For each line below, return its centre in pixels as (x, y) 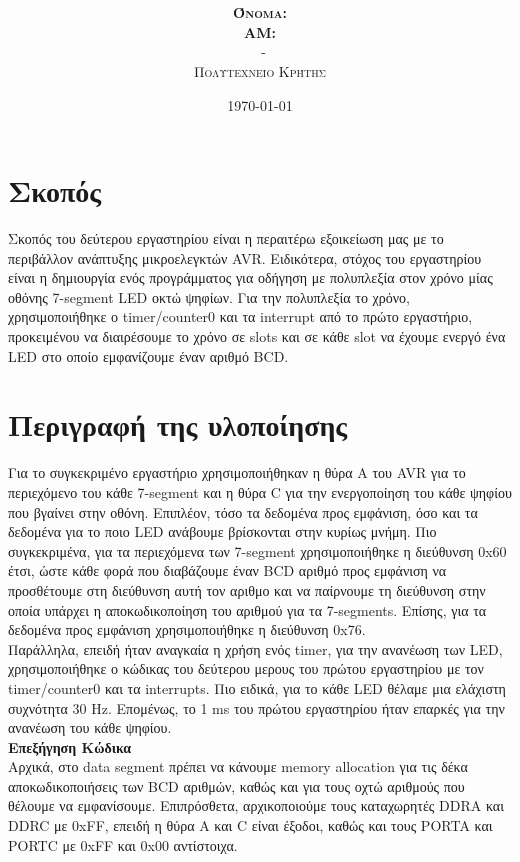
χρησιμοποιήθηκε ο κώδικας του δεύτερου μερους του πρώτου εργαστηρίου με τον (246, 668)
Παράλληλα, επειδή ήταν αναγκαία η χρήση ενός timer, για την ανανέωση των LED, (255, 648)
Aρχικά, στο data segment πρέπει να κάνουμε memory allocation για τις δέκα (238, 766)
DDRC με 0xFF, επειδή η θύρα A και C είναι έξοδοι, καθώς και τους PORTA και (250, 825)
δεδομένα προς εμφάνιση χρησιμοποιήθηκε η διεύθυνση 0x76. (187, 629)
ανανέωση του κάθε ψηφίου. (90, 727)
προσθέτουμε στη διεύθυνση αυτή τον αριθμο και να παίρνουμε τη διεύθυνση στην (247, 589)
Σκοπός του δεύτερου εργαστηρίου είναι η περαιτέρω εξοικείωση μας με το (226, 238)
